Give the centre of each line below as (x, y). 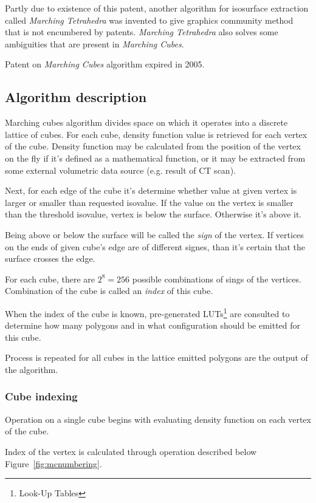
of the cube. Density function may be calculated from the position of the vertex (153, 146)
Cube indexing (41, 396)
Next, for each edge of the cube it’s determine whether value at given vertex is (151, 190)
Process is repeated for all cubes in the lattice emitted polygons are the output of (156, 358)
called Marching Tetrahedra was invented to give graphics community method (149, 20)
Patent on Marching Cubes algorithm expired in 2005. (105, 64)
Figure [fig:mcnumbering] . (53, 463)
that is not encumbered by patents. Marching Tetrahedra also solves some (142, 32)
